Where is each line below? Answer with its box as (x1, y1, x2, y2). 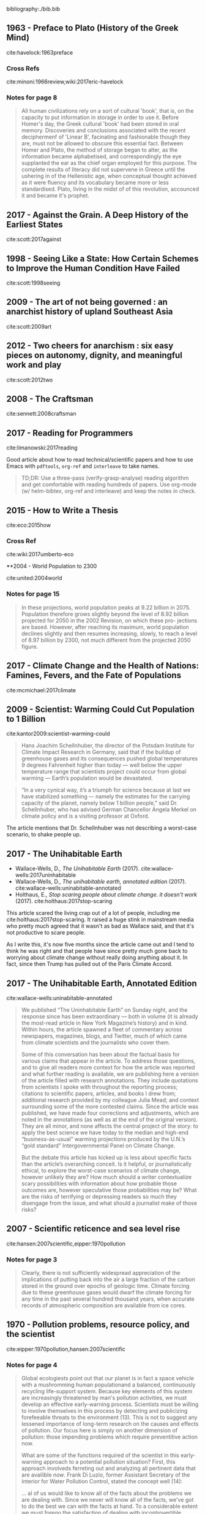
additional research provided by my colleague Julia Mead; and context (21, 1096, 199, 1103)
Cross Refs (6, 64, 40, 72)
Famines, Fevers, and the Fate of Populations (6, 670, 182, 681)
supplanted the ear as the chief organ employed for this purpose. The (21, 159, 197, 167)
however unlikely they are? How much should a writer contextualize (21, 1173, 192, 1180)
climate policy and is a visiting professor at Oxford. (21, 812, 150, 820)
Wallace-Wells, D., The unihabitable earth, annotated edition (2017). (15, 878, 187, 885)
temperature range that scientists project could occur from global (21, 768, 187, 775)
